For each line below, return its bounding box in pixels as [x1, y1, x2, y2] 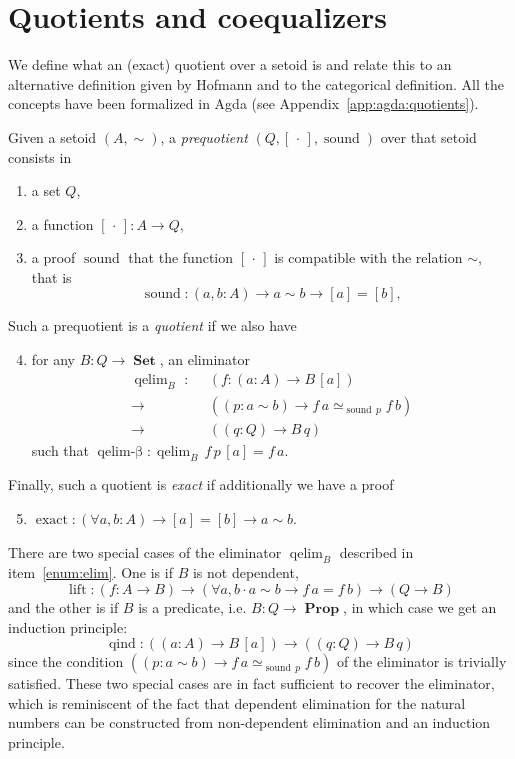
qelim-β [97, 444, 144, 459]
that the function [128, 247, 234, 268]
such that [31, 439, 90, 460]
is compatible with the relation [274, 247, 463, 268]
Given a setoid [8, 126, 97, 147]
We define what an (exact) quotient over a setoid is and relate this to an [8, 54, 452, 75]
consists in [8, 146, 72, 167]
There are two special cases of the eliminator [8, 541, 282, 562]
